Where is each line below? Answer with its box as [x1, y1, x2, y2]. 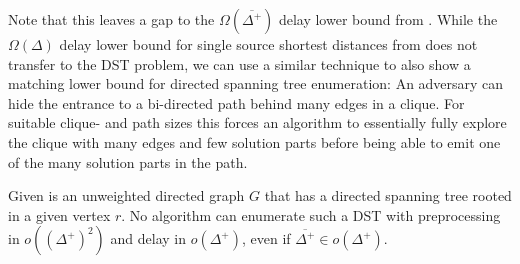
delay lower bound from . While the [278, 9, 498, 29]
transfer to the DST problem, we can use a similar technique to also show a [8, 53, 471, 74]
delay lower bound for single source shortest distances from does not [59, 34, 478, 54]
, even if [241, 228, 291, 249]
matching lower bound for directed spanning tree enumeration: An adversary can [8, 73, 504, 94]
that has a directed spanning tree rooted [264, 185, 512, 206]
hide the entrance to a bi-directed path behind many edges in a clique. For [8, 92, 465, 113]
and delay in [110, 228, 186, 249]
